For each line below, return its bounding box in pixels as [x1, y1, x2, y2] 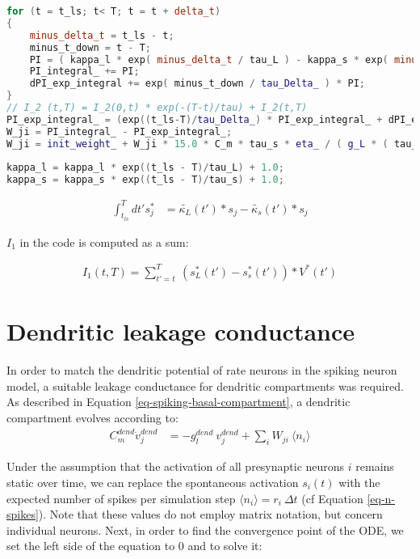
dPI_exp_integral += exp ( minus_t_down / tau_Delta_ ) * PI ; [29, 78, 365, 90]
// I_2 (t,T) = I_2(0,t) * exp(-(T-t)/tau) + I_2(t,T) [6, 102, 308, 113]
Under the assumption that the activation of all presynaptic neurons [6, 458, 345, 475]
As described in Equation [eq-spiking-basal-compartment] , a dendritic [6, 393, 351, 410]
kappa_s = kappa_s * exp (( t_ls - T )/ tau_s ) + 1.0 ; [6, 174, 284, 186]
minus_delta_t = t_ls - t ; [29, 29, 174, 41]
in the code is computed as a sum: [19, 233, 189, 250]
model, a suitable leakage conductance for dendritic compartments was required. [6, 377, 404, 394]
